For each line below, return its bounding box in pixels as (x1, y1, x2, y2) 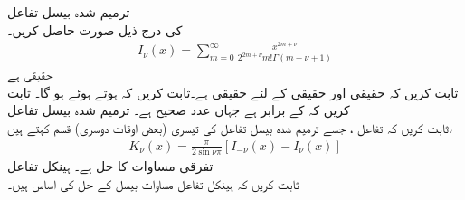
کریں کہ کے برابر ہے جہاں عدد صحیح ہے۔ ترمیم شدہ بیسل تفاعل (7, 100, 350, 119)
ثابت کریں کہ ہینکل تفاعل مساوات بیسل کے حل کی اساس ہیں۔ (7, 174, 299, 193)
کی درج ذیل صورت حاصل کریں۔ (7, 20, 183, 39)
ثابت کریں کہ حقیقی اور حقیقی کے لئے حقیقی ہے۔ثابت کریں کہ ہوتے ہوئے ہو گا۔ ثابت (7, 82, 459, 101)
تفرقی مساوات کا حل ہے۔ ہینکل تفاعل (7, 156, 214, 175)
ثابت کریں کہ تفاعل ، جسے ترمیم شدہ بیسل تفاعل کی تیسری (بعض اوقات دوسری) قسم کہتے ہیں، (7, 119, 453, 137)
